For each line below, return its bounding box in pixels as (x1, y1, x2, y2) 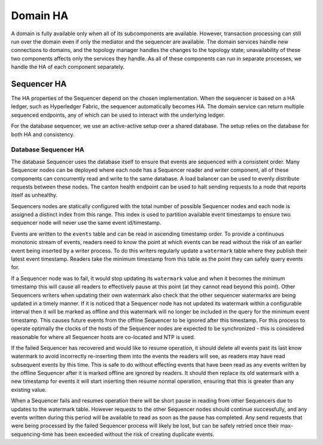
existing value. (11, 386, 47, 393)
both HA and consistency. (11, 130, 75, 138)
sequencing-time (11, 431, 53, 438)
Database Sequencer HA (11, 145, 84, 154)
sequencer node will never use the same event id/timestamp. (11, 219, 161, 227)
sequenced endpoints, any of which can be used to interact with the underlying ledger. (11, 111, 226, 118)
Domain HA (11, 9, 69, 22)
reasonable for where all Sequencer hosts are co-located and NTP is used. (11, 333, 196, 340)
